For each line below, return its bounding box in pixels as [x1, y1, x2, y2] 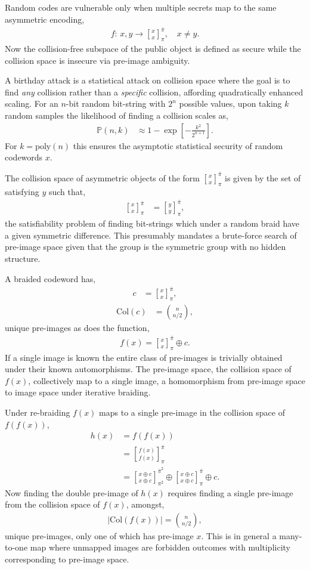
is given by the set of [224, 171, 301, 184]
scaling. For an [5, 97, 58, 110]
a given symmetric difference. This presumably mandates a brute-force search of [5, 228, 297, 241]
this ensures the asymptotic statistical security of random [73, 139, 283, 151]
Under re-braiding [5, 406, 70, 418]
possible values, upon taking [179, 97, 282, 110]
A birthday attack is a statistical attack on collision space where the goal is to [5, 74, 290, 86]
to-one [5, 541, 28, 553]
